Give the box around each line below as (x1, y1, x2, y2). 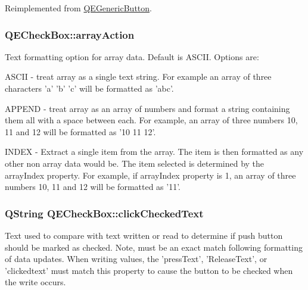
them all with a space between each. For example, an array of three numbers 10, (5, 114, 298, 126)
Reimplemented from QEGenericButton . (5, 2, 152, 14)
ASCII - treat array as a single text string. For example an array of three (5, 70, 272, 83)
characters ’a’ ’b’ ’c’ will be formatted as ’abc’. (5, 82, 174, 94)
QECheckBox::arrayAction (5, 27, 135, 42)
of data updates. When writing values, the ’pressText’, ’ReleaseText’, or (5, 252, 267, 265)
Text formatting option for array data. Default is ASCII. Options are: (5, 50, 259, 63)
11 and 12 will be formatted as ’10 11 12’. (5, 125, 156, 138)
